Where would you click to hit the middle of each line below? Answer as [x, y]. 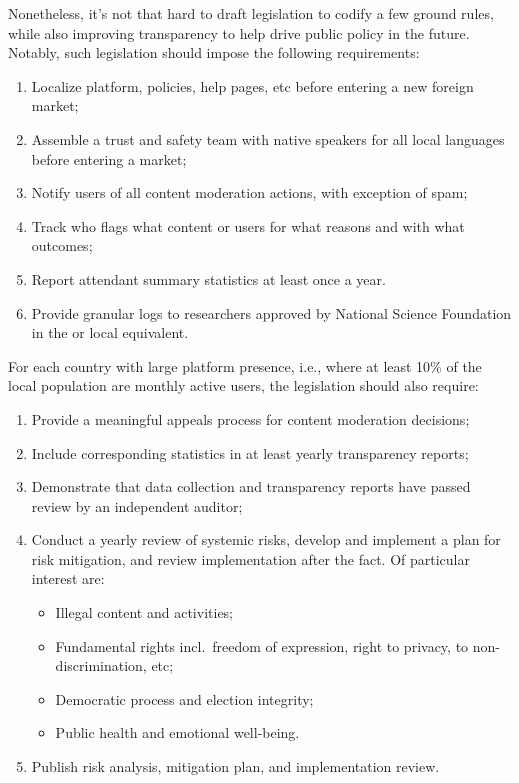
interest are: [68, 578]
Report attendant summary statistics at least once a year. [208, 278]
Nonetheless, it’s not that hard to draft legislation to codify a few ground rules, [251, 13]
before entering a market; [109, 158]
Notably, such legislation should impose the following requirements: [214, 52]
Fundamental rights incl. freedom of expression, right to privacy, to [262, 645]
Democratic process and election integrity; [184, 698]
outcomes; [62, 245]
